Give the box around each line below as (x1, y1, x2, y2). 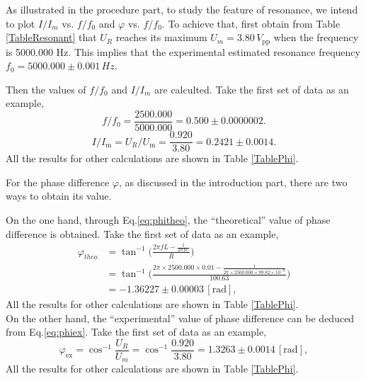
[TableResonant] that (6, 30, 97, 45)
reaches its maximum (115, 30, 207, 45)
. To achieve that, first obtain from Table (161, 16, 341, 30)
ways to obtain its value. (6, 188, 112, 203)
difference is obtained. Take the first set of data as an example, (6, 226, 279, 241)
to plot (6, 16, 35, 30)
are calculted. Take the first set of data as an (154, 81, 349, 96)
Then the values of (6, 81, 86, 96)
